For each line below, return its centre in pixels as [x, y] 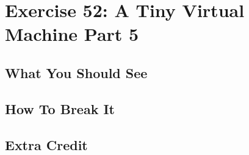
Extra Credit [46, 144]
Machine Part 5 [72, 34]
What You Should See [76, 72]
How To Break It [60, 108]
